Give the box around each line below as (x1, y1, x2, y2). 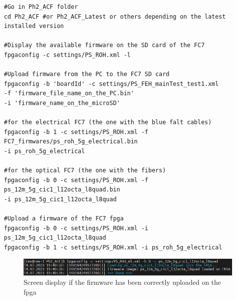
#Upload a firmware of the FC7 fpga (4, 215, 124, 222)
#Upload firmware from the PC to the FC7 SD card (4, 71, 170, 78)
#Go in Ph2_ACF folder (4, 3, 78, 10)
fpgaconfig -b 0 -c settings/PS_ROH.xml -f (4, 176, 148, 184)
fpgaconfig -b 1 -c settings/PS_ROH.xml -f (4, 128, 148, 136)
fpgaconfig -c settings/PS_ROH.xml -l (4, 51, 131, 58)
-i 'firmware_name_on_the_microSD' (4, 99, 120, 107)
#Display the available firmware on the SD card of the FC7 (4, 42, 205, 49)
